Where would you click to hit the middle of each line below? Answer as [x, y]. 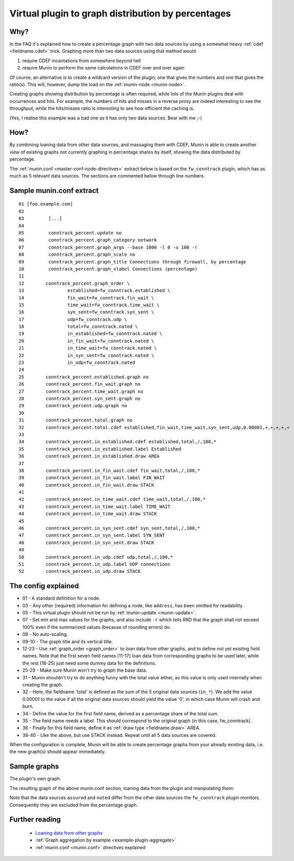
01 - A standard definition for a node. [61, 598]
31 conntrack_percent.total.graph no [76, 420]
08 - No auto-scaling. [45, 634]
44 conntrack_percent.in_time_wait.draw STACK [88, 514]
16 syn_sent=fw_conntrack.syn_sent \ [86, 312]
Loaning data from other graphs [69, 833]
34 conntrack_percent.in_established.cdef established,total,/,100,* [118, 442]
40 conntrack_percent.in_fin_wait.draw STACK [86, 485]
